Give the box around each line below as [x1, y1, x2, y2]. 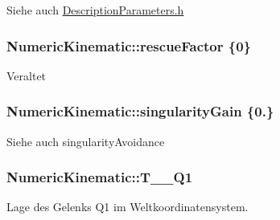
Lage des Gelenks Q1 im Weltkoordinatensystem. [6, 198, 249, 215]
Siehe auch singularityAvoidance [6, 132, 165, 149]
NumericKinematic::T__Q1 [6, 167, 193, 187]
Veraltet [6, 67, 47, 84]
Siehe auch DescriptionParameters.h [6, 2, 184, 18]
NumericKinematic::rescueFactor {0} [6, 35, 251, 55]
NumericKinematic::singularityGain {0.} [6, 101, 274, 121]
